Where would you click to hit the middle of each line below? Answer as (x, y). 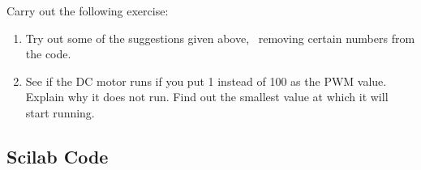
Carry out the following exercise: (88, 11)
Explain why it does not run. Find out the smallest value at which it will (207, 97)
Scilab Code (58, 156)
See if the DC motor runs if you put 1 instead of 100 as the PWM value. (206, 81)
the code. (48, 54)
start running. (60, 112)
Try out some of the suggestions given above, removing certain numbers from (220, 38)
